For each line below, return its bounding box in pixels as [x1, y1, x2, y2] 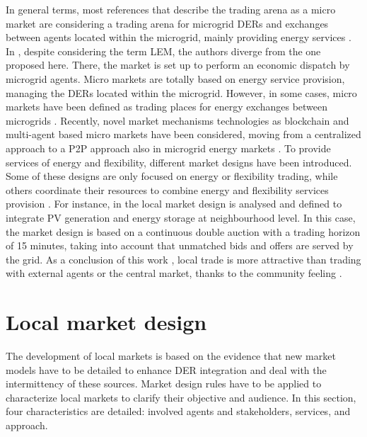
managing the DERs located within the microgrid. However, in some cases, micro [6, 85, 357, 100]
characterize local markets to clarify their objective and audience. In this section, [6, 390, 356, 404]
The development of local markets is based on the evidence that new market [6, 348, 336, 363]
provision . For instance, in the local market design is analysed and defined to [6, 196, 342, 211]
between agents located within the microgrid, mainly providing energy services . [6, 30, 351, 45]
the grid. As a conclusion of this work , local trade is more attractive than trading [6, 251, 361, 266]
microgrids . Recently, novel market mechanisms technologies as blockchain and [6, 113, 349, 127]
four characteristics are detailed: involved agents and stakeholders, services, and [6, 404, 351, 419]
